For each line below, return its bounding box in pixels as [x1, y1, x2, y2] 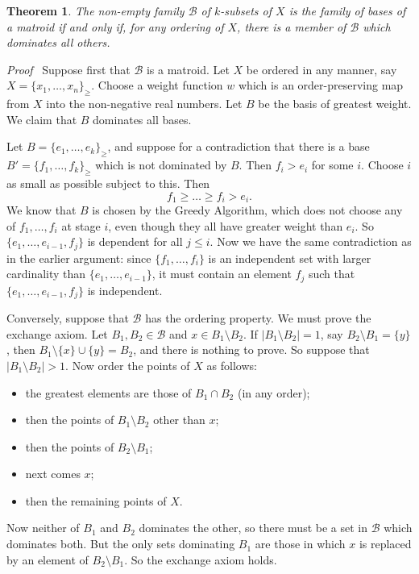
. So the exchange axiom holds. [124, 551, 277, 568]
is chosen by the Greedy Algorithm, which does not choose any [92, 202, 403, 218]
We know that [6, 202, 77, 218]
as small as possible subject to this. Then [6, 174, 210, 191]
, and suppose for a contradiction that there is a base [107, 138, 370, 155]
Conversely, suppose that [6, 310, 129, 327]
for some [311, 156, 354, 173]
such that [308, 265, 355, 282]
